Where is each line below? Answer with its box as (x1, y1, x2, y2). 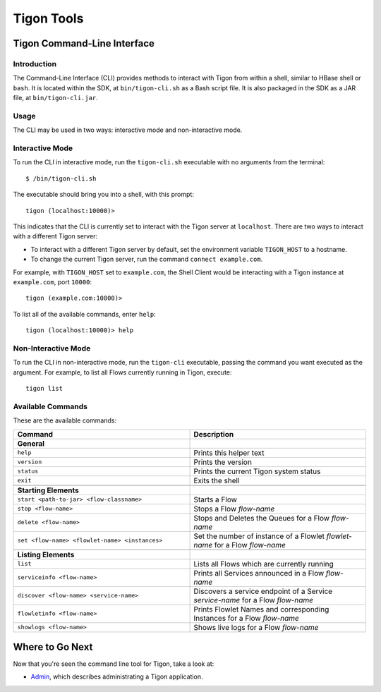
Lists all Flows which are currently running (193, 559, 334, 569)
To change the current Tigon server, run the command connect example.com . (30, 255, 263, 264)
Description (193, 429, 234, 439)
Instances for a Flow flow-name (193, 613, 300, 623)
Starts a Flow (193, 494, 238, 504)
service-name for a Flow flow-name (193, 595, 314, 605)
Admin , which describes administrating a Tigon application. (30, 672, 203, 681)
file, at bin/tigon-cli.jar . (13, 94, 98, 102)
